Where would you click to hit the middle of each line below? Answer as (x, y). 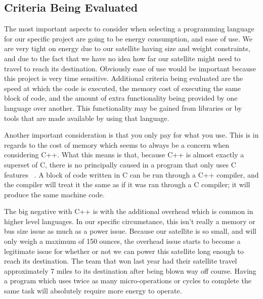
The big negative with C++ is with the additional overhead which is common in (129, 211)
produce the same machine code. (54, 194)
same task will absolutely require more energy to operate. (93, 291)
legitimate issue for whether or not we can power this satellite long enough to (124, 251)
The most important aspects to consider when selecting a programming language (129, 29)
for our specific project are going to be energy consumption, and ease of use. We (128, 38)
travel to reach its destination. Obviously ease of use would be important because (130, 68)
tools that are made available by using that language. (87, 118)
